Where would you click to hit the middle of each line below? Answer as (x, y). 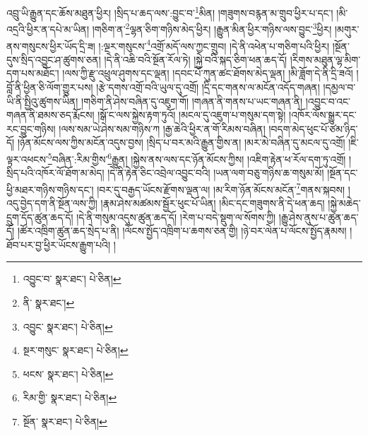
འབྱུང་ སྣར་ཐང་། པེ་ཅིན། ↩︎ (68, 326)
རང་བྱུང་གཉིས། (31, 128)
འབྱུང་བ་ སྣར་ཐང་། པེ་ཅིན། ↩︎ (72, 279)
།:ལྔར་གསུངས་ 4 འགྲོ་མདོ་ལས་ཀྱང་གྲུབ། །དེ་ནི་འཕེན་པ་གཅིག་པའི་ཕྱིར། (214, 45)
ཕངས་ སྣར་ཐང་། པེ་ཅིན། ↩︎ (68, 373)
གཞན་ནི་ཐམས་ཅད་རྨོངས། (51, 115)
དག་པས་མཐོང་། (33, 73)
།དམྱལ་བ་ (339, 87)
